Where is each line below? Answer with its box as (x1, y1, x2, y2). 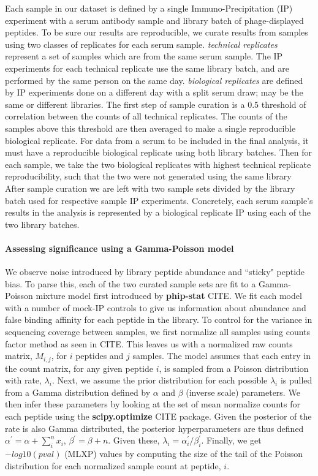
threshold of (261, 97, 306, 110)
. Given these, (108, 434, 160, 447)
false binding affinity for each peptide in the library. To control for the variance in (5, 313, 312, 326)
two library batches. (5, 217, 80, 230)
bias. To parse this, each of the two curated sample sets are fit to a (5, 277, 256, 290)
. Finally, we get (201, 434, 262, 447)
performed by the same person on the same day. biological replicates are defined (5, 74, 303, 86)
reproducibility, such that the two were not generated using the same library (5, 170, 292, 183)
